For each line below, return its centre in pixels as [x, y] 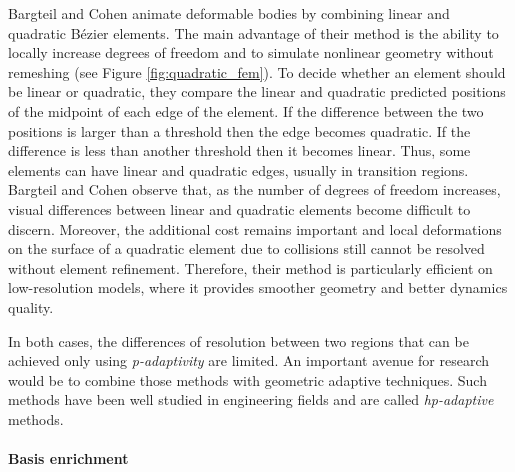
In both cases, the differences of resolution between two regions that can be [238, 340]
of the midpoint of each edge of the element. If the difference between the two [246, 110]
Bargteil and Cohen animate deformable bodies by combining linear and [229, 13]
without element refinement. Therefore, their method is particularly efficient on [250, 267]
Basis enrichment [68, 458]
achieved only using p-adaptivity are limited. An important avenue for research [248, 360]
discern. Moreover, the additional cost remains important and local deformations [255, 228]
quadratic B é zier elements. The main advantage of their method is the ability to [253, 32]
